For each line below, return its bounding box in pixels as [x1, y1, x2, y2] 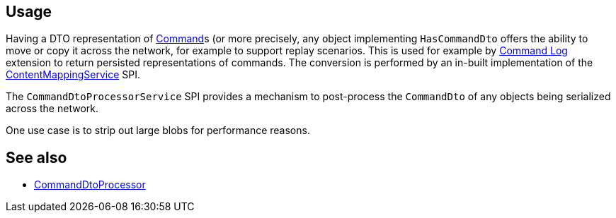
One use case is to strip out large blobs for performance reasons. [6, 124, 310, 137]
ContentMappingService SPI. [6, 68, 140, 81]
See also [6, 148, 67, 166]
